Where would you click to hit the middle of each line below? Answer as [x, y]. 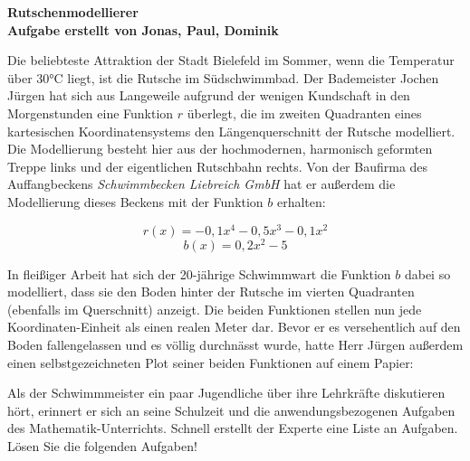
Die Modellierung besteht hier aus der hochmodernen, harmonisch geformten [220, 149]
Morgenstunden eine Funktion [91, 113]
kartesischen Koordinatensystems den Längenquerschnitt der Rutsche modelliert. [231, 131]
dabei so [427, 273]
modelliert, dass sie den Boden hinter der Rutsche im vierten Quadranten [211, 292]
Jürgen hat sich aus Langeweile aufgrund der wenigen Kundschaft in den [209, 95]
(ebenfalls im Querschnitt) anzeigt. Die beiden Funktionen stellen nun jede [215, 309]
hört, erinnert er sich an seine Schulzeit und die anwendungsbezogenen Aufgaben [231, 410]
